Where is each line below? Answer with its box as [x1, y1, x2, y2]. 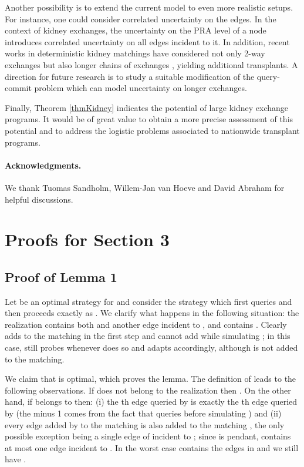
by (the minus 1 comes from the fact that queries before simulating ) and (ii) [5, 407, 282, 419]
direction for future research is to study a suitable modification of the [5, 70, 255, 82]
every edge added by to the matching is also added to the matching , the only [5, 418, 285, 431]
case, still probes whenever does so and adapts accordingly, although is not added [5, 341, 298, 354]
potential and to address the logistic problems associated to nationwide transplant [5, 124, 300, 136]
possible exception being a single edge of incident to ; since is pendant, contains [5, 430, 291, 442]
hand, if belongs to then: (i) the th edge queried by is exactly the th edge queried [5, 395, 298, 408]
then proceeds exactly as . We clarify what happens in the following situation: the [5, 307, 299, 319]
